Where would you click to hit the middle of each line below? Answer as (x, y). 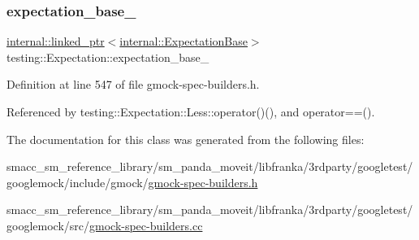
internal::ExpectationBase (184, 41)
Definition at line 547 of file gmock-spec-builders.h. (133, 84)
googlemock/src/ (48, 225)
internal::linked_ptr (56, 41)
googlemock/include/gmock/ (78, 182)
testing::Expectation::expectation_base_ (108, 57)
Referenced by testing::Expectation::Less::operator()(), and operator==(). (191, 111)
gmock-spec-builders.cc (146, 225)
